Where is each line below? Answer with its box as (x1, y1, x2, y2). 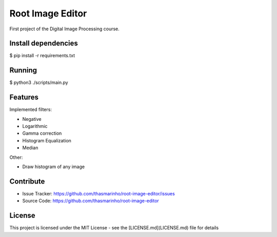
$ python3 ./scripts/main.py (9, 80, 69, 86)
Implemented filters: (9, 106, 52, 113)
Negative (22, 116, 42, 122)
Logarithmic (22, 123, 48, 130)
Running (9, 66, 37, 75)
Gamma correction (22, 130, 62, 136)
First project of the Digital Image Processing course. (9, 26, 120, 32)
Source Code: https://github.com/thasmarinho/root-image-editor (22, 198, 159, 204)
